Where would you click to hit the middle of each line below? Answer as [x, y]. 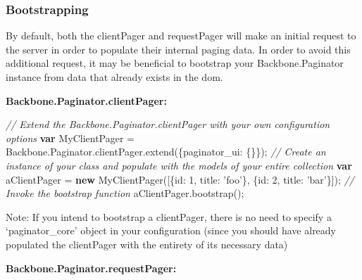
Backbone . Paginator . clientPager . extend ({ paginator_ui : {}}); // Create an [166, 152]
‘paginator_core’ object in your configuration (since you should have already [171, 230]
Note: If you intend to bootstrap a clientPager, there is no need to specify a [169, 216]
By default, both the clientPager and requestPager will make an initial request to [181, 36]
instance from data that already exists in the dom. [114, 77]
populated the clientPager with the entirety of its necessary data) [147, 244]
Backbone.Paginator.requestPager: [91, 268]
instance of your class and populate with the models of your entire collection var [179, 165]
